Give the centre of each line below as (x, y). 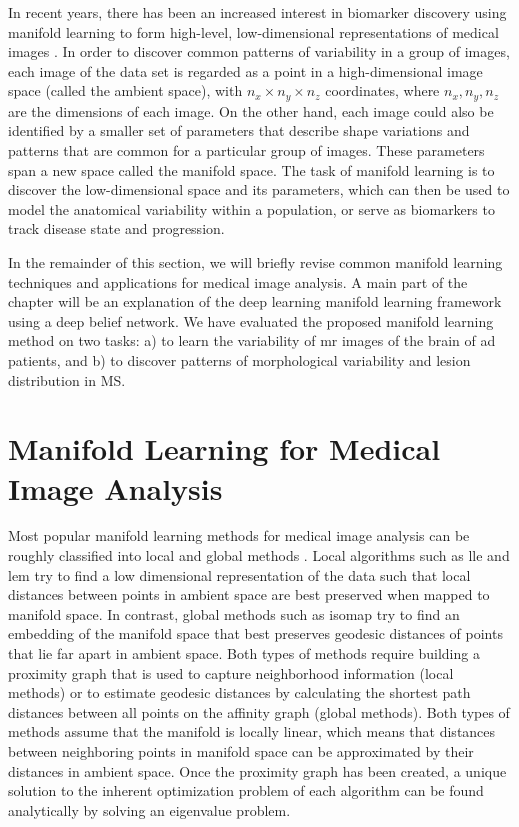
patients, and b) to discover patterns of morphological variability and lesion (239, 359)
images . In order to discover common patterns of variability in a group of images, (259, 51)
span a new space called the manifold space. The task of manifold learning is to (251, 169)
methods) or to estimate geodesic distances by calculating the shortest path (239, 692)
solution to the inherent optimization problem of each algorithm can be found (246, 790)
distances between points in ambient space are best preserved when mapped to (249, 594)
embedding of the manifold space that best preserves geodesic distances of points (255, 633)
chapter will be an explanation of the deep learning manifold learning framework (255, 301)
